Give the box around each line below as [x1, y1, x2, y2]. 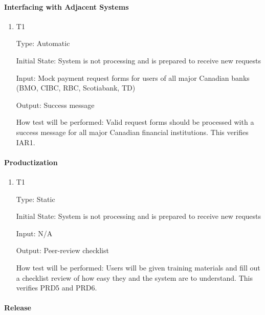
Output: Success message [16, 99, 95, 110]
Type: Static [16, 193, 55, 204]
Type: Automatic [16, 38, 70, 49]
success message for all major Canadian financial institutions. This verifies [16, 126, 249, 137]
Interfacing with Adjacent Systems [4, 1, 129, 12]
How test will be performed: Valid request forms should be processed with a [16, 117, 254, 127]
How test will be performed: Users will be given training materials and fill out [16, 262, 260, 273]
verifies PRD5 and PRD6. [16, 282, 97, 293]
